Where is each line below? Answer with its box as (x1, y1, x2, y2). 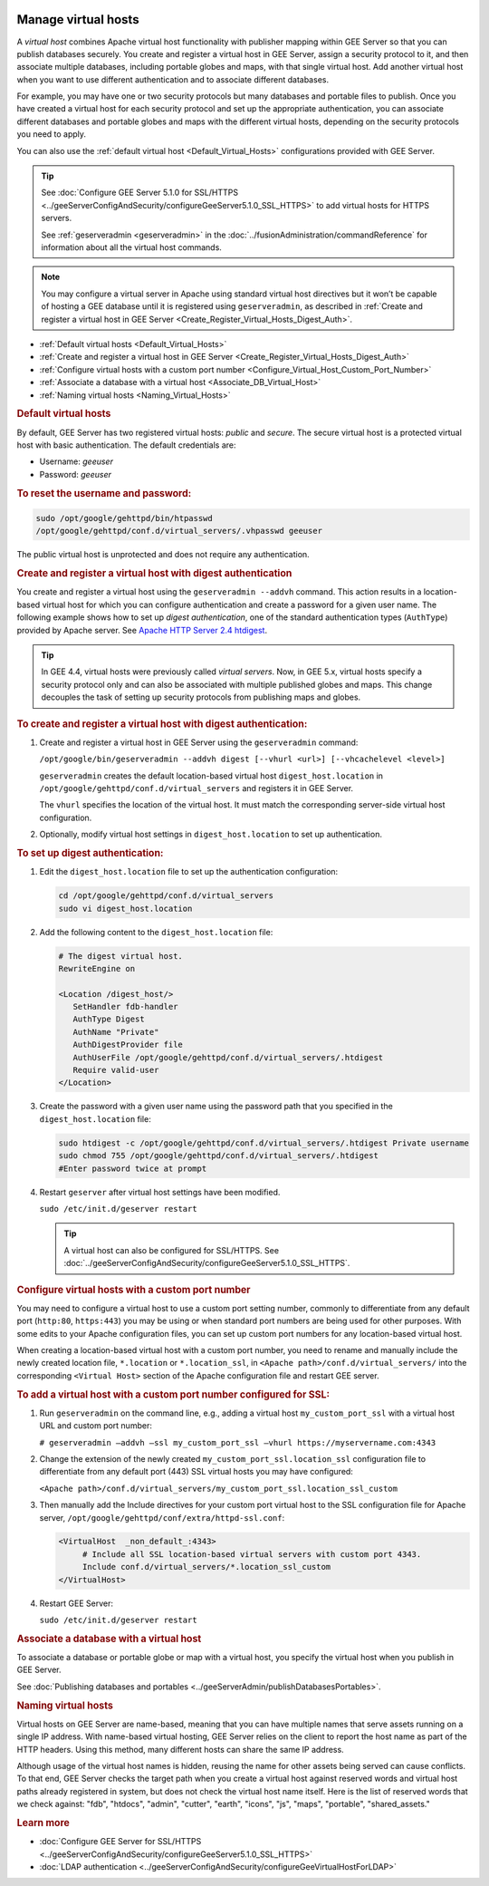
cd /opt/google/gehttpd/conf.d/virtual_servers (58, 891, 273, 901)
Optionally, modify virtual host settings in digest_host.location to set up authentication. (39, 829, 382, 840)
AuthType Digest (72, 1014, 145, 1024)
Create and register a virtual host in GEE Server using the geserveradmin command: (39, 737, 359, 748)
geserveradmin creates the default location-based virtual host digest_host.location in (39, 770, 384, 781)
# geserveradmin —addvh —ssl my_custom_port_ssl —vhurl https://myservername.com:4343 (39, 1437, 436, 1447)
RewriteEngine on (58, 963, 136, 973)
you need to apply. (16, 129, 86, 140)
